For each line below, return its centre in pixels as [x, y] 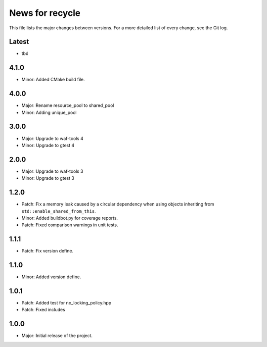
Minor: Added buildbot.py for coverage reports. [70, 218]
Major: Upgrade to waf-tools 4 [52, 138]
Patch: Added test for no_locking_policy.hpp [67, 303]
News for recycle [45, 13]
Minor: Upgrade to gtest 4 [48, 145]
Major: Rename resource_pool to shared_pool [68, 105]
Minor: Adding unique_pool [49, 112]
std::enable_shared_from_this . [59, 211]
